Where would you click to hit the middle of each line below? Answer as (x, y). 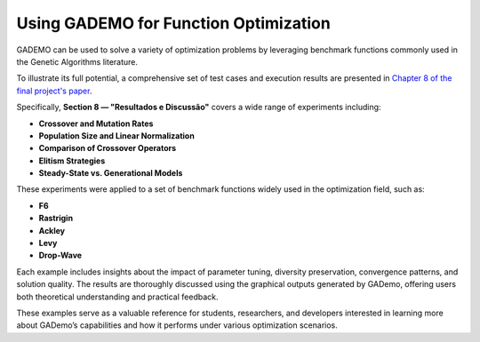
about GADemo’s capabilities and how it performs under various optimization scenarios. (177, 325)
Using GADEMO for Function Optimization (173, 23)
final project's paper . (54, 91)
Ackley (52, 230)
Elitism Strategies (72, 161)
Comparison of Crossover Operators (108, 148)
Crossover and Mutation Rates (96, 123)
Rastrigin (56, 219)
